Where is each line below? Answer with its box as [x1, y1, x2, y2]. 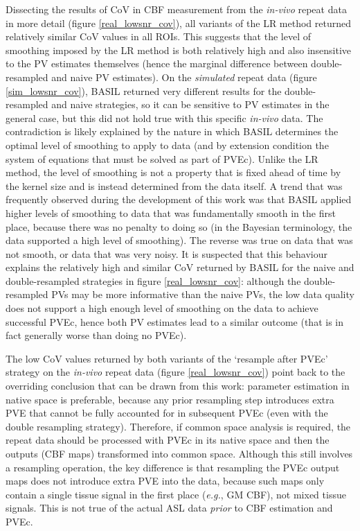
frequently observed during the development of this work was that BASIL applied [6, 192, 352, 207]
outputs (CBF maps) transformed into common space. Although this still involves [6, 446, 353, 460]
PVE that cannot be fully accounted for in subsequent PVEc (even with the [6, 406, 328, 420]
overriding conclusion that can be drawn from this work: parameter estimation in [6, 378, 350, 393]
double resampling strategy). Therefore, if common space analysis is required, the [6, 419, 351, 433]
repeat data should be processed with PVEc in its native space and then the [6, 433, 330, 447]
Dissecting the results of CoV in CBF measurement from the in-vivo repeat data [6, 2, 347, 16]
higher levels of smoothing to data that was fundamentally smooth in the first [6, 205, 336, 220]
